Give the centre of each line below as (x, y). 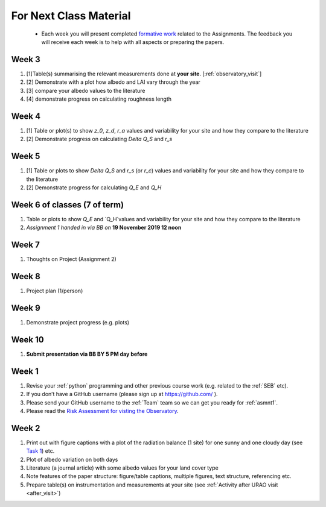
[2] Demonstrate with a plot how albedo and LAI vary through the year (113, 82)
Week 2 (26, 428)
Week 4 (26, 116)
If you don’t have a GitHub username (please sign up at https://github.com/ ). (122, 394)
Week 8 (26, 276)
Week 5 (26, 156)
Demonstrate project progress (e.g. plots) (78, 323)
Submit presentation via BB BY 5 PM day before (87, 354)
